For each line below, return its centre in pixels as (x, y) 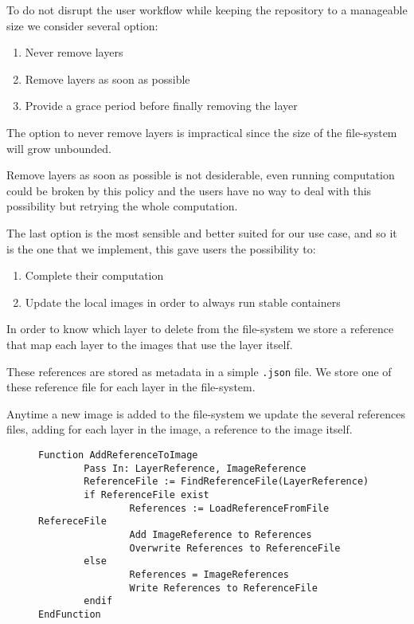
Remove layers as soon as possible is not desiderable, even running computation (201, 175)
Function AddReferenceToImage (118, 455)
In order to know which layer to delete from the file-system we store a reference (200, 329)
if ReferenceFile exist (146, 494)
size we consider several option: (82, 25)
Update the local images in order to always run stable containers (183, 302)
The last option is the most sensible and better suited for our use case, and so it (202, 232)
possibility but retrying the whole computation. (122, 206)
